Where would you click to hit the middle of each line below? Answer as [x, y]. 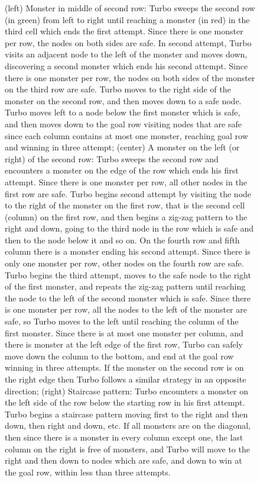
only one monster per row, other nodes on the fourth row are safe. [124, 263]
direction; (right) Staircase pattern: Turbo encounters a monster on [126, 391]
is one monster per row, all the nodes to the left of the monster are [126, 309]
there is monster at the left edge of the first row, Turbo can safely [124, 344]
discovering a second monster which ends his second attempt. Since [126, 65]
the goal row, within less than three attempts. [88, 472]
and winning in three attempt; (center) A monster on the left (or [122, 147]
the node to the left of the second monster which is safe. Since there [128, 298]
